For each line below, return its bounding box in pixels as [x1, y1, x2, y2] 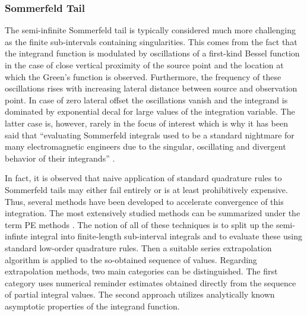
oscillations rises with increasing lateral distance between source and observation [5, 82, 297, 94]
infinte [5, 230, 28, 242]
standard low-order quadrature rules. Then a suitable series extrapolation [5, 241, 272, 254]
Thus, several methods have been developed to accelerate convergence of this [5, 195, 284, 207]
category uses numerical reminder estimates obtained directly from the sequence [5, 276, 296, 289]
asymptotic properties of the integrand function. [5, 299, 180, 312]
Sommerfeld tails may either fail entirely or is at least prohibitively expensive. [5, 183, 288, 195]
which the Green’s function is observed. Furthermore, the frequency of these [5, 70, 281, 83]
